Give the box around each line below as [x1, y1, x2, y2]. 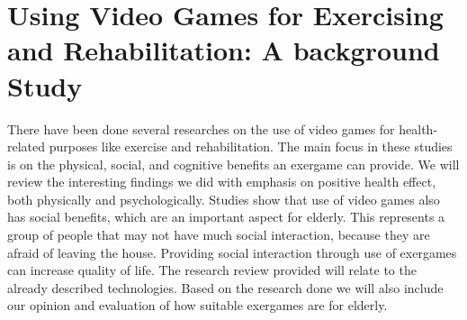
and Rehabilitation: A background [7, 32, 440, 69]
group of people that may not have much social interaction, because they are [7, 225, 430, 244]
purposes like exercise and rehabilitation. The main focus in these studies [49, 137, 453, 156]
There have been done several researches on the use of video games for [7, 119, 395, 138]
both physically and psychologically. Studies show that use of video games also [7, 189, 440, 208]
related [7, 137, 46, 156]
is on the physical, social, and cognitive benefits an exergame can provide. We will [7, 154, 460, 173]
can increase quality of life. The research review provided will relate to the [7, 261, 417, 279]
